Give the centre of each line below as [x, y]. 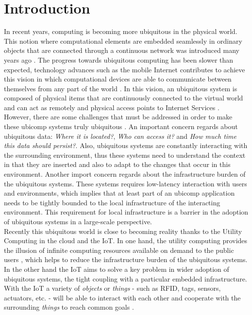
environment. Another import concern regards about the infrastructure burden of [125, 174]
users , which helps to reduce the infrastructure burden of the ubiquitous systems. [126, 259]
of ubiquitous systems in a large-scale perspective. [78, 221]
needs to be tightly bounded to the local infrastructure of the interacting [112, 202]
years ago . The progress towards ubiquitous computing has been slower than [119, 59]
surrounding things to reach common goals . [69, 307]
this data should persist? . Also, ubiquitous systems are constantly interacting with [126, 145]
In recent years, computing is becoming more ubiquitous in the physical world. [121, 31]
